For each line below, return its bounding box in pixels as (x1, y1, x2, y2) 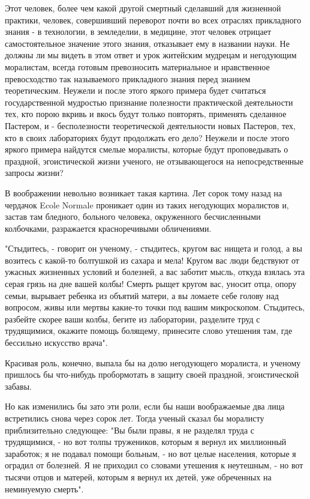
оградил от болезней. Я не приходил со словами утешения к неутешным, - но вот (5, 459, 303, 471)
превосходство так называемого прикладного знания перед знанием (5, 72, 251, 85)
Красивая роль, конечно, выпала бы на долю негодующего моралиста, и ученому (5, 356, 301, 369)
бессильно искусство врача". (5, 336, 108, 349)
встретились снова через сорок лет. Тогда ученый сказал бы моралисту (5, 412, 264, 424)
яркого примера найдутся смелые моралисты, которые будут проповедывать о (5, 143, 288, 156)
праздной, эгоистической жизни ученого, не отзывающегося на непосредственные (5, 154, 303, 167)
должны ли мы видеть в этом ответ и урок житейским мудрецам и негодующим (5, 49, 297, 61)
